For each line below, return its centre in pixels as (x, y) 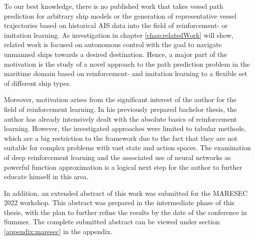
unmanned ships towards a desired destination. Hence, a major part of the (115, 54)
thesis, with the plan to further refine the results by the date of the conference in (126, 212)
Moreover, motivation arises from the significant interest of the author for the (120, 99)
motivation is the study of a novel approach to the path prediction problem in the (127, 64)
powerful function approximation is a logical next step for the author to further (123, 167)
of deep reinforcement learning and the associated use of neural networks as (117, 157)
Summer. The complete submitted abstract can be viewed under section (112, 222)
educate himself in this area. (46, 176)
